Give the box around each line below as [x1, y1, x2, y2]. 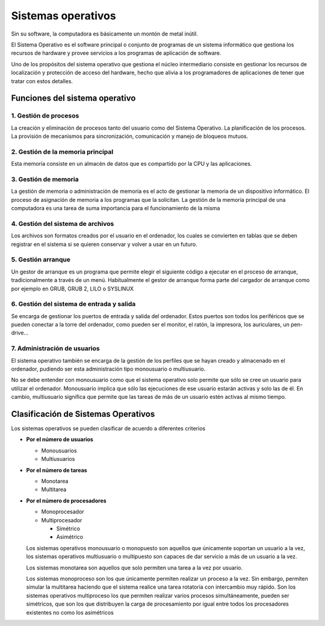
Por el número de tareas [26, 466, 87, 474]
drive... [11, 329, 29, 337]
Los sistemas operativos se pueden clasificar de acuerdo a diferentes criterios [11, 425, 206, 432]
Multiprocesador [41, 516, 82, 524]
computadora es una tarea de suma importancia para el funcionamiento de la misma [11, 205, 220, 212]
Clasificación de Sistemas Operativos [11, 409, 155, 419]
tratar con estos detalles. [11, 77, 73, 84]
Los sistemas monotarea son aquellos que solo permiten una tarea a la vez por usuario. [26, 564, 243, 571]
